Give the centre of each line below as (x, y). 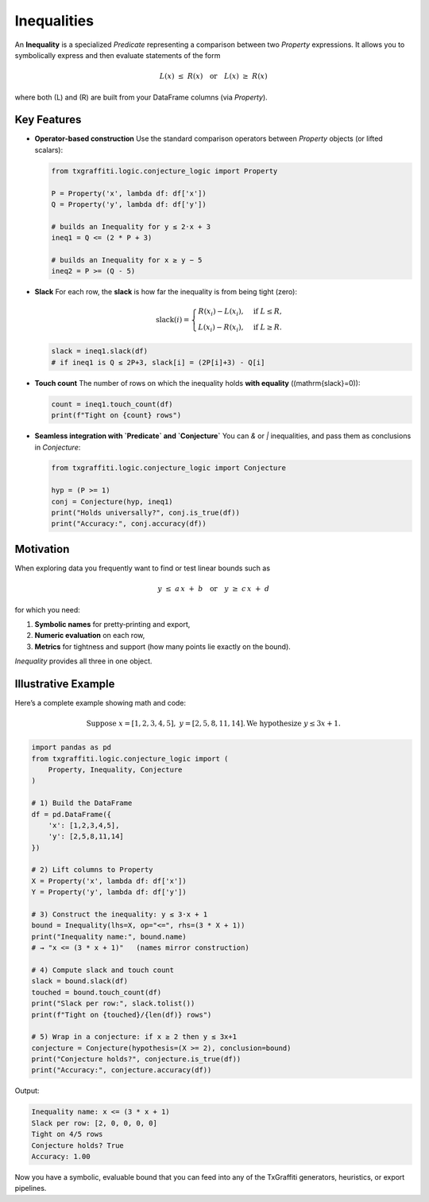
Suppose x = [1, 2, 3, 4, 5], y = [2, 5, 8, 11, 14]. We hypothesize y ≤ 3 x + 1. (213, 724)
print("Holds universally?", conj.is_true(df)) (145, 513)
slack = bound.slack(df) (80, 981)
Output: (27, 1091)
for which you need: (48, 609)
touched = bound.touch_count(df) (97, 992)
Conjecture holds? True (78, 1145)
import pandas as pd (71, 747)
